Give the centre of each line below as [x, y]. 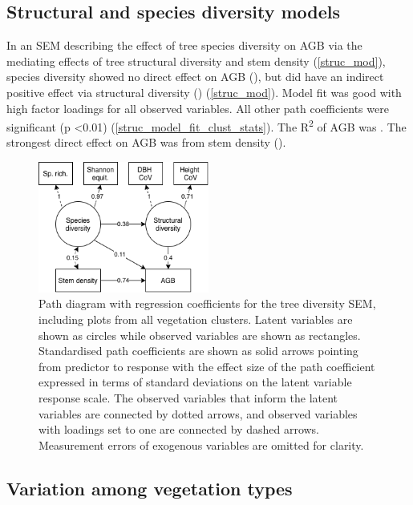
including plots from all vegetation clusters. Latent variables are [196, 319]
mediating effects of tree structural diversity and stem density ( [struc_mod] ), [196, 61]
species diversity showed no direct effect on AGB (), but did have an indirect [195, 77]
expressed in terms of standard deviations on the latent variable [195, 382]
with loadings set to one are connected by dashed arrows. [179, 429]
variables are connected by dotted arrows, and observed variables [198, 413]
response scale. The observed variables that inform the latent [188, 398]
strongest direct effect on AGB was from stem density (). [146, 142]
